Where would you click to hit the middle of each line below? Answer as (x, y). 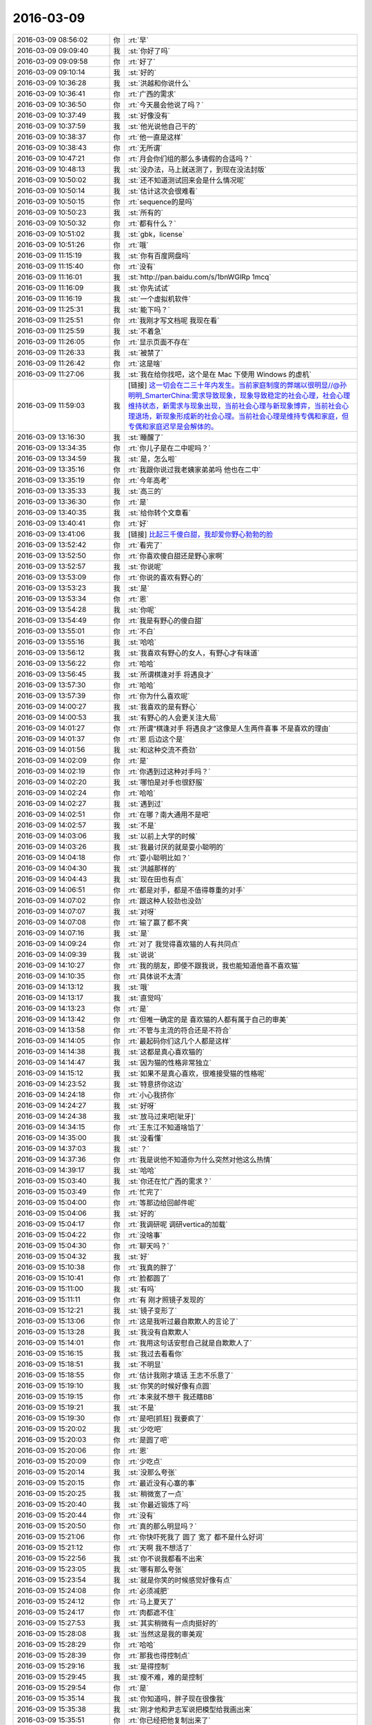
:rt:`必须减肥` (148, 1590)
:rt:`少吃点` (145, 1461)
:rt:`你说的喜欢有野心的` (166, 578)
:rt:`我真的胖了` (152, 1268)
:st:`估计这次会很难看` (163, 191)
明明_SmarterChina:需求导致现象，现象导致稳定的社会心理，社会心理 (239, 395)
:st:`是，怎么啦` (152, 459)
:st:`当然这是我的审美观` (166, 1634)
